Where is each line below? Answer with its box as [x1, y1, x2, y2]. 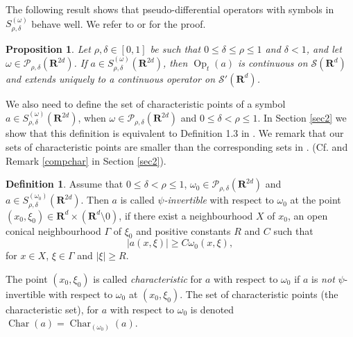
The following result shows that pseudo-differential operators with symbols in [6, 2, 334, 16]
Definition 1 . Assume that [6, 176, 123, 191]
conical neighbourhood [6, 223, 101, 238]
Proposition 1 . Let [6, 41, 91, 56]
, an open [287, 208, 328, 222]
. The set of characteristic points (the [180, 286, 338, 301]
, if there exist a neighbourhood [119, 208, 253, 222]
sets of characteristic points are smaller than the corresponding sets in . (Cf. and [6, 140, 348, 154]
